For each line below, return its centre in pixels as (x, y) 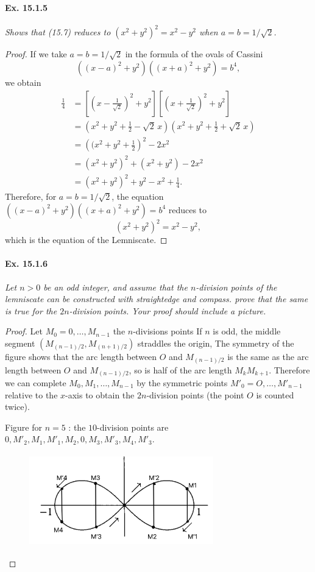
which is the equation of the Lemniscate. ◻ (86, 240)
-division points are (133, 427)
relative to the (31, 394)
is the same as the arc (268, 356)
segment (20, 343)
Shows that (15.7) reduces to (58, 32)
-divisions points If (168, 331)
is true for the (31, 310)
